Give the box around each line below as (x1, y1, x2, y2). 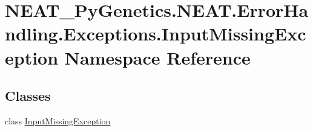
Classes (5, 86, 51, 105)
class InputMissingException (5, 114, 111, 127)
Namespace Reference (64, 45, 251, 69)
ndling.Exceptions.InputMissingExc (5, 21, 306, 46)
